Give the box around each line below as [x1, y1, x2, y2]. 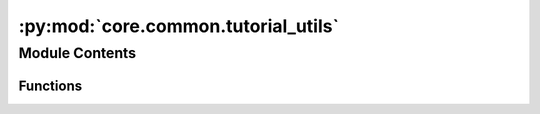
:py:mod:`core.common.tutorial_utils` [18, 15, 340, 37]
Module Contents [18, 44, 137, 62]
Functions [18, 77, 83, 94]
